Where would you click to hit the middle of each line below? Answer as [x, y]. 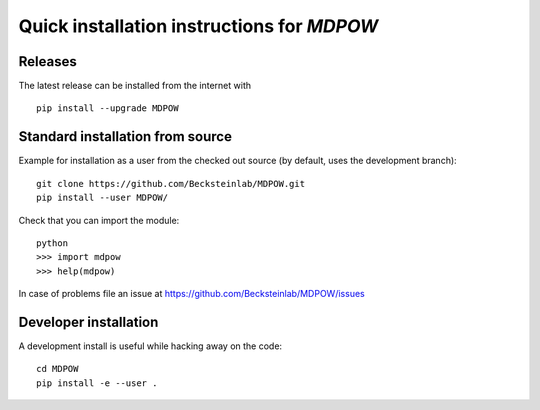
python [52, 243]
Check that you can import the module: [99, 220]
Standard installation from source [125, 136]
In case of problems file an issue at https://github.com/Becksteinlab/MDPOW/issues [191, 294]
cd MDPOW [57, 369]
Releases [47, 61]
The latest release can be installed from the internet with [135, 86]
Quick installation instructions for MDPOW [198, 26]
